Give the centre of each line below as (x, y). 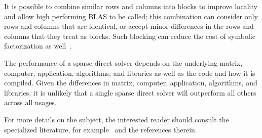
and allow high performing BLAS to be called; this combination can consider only (131, 16)
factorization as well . (38, 46)
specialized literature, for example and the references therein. (101, 129)
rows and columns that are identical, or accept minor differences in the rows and (129, 26)
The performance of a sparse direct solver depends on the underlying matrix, (123, 62)
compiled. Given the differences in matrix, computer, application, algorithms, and (131, 83)
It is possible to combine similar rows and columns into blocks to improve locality (131, 6)
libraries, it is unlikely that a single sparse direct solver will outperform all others (130, 92)
